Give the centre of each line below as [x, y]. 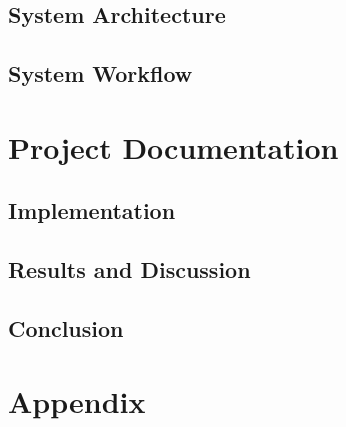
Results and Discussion [129, 269]
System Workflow [100, 73]
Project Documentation [173, 146]
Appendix [77, 401]
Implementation [92, 210]
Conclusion [66, 327]
